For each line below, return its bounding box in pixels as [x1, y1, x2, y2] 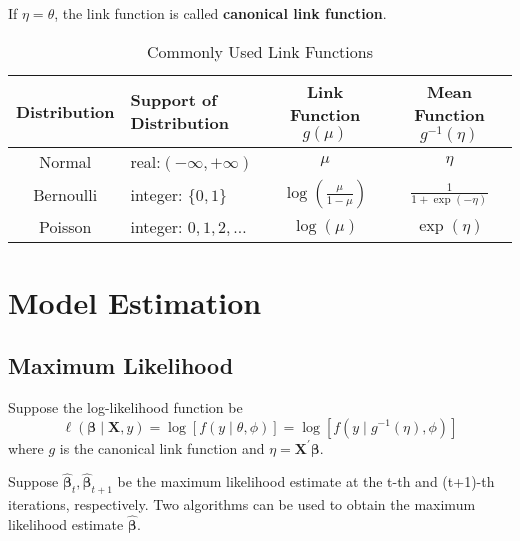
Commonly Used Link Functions [147, 39, 373, 63]
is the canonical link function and [59, 437, 265, 458]
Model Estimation [8, 281, 262, 322]
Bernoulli [33, 182, 98, 206]
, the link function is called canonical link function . [54, 3, 387, 23]
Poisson [39, 215, 92, 239]
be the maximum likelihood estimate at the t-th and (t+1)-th [117, 471, 495, 492]
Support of [130, 88, 217, 112]
